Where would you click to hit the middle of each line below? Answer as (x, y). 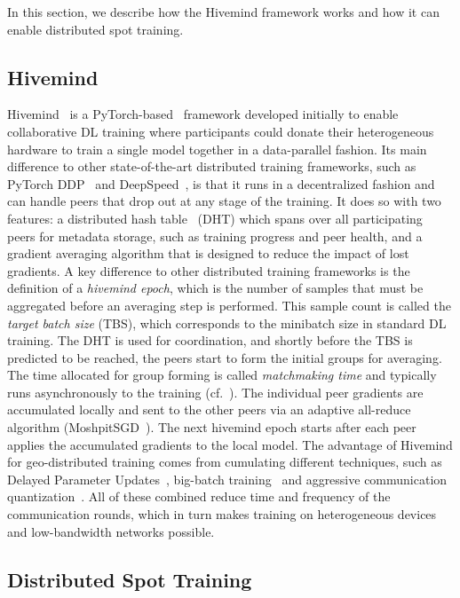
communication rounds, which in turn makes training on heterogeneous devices (222, 514)
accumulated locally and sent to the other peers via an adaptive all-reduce (209, 409)
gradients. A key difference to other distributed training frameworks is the (209, 270)
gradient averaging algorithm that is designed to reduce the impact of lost (208, 253)
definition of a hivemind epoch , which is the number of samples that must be (215, 288)
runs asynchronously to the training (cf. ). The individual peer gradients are (215, 392)
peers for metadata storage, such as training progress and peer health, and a (215, 236)
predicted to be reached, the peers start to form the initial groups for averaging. (225, 357)
